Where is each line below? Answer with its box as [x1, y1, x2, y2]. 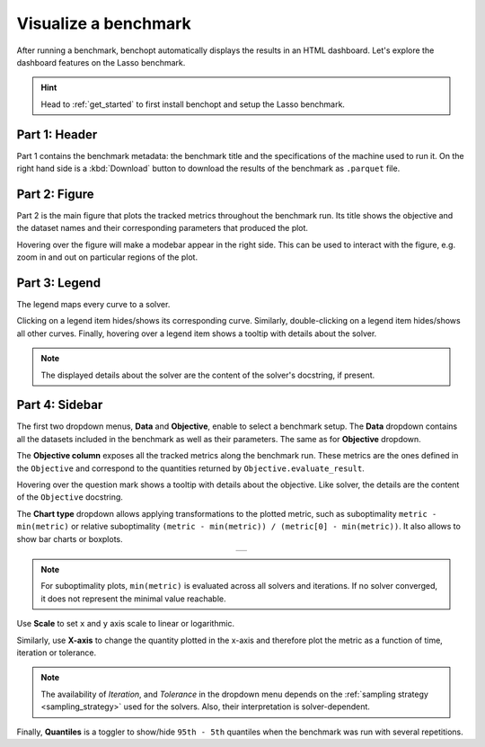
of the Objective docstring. [16, 492, 123, 502]
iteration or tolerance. [16, 647, 97, 658]
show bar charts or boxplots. [16, 533, 123, 544]
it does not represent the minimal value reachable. [40, 593, 226, 604]
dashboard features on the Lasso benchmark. [16, 57, 186, 67]
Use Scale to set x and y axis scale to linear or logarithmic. [16, 618, 235, 629]
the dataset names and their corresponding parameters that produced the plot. [16, 223, 309, 234]
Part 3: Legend [16, 275, 101, 290]
